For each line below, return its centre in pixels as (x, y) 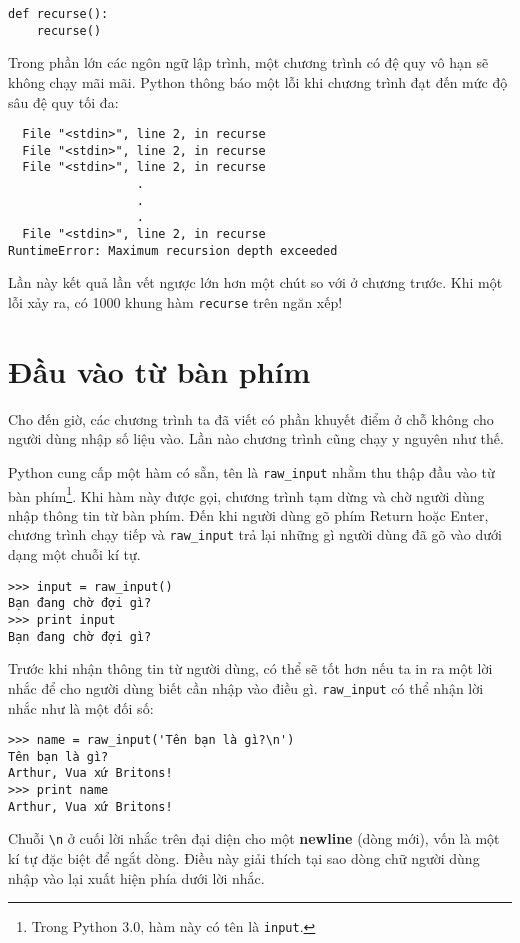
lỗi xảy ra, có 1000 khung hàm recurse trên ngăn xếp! (175, 301)
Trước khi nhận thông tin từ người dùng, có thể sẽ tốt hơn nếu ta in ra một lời (250, 668)
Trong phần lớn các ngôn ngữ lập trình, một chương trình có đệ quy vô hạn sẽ (248, 62)
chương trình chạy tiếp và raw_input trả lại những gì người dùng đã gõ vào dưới (255, 534)
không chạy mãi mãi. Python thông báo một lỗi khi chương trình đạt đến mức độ (258, 81)
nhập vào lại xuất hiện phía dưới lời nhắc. (136, 877)
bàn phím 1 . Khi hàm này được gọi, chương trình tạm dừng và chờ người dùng (246, 494)
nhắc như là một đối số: (81, 707)
